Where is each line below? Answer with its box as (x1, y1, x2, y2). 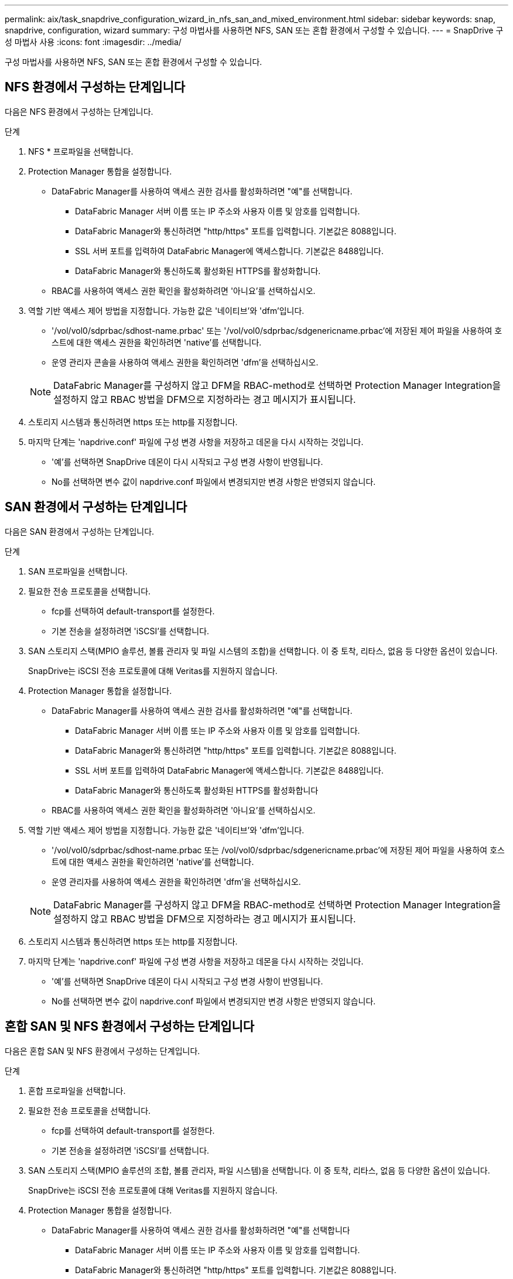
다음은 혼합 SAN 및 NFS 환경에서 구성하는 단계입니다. (5, 1045, 200, 1056)
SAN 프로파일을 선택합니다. (28, 566, 128, 576)
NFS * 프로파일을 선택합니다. (28, 146, 134, 156)
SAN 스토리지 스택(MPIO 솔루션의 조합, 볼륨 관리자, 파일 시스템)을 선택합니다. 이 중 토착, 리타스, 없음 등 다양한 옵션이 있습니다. (28, 1165, 490, 1175)
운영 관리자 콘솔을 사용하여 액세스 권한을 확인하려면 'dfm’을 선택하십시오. (52, 357, 319, 367)
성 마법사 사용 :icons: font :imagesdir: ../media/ (5, 37, 182, 47)
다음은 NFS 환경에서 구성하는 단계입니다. (5, 106, 153, 117)
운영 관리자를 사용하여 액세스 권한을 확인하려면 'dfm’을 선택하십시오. (52, 876, 301, 887)
